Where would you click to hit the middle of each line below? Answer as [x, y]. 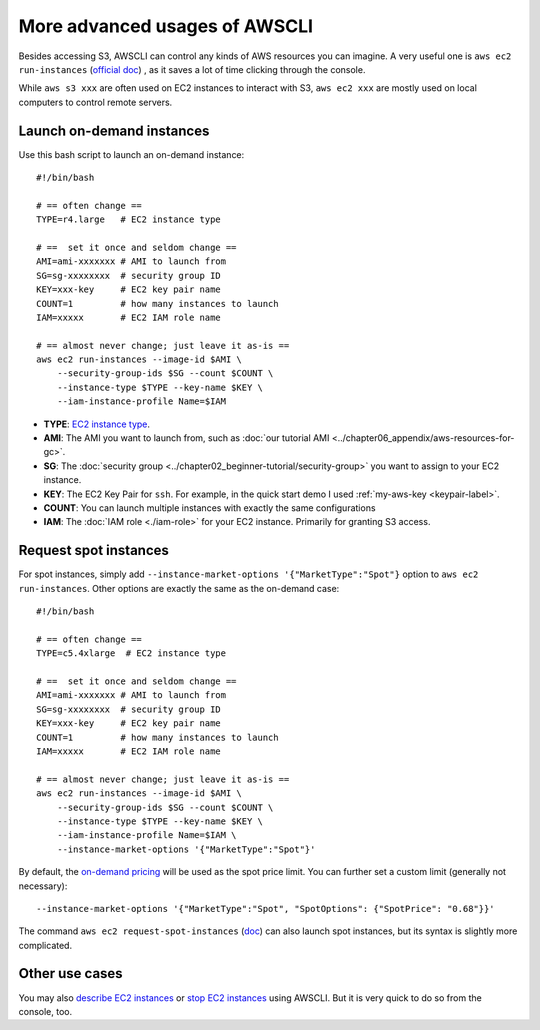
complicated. [45, 945]
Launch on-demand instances [114, 130]
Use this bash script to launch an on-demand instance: [131, 154]
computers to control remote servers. [95, 102]
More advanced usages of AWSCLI [166, 26]
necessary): [43, 886]
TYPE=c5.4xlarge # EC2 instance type [131, 653]
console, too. [45, 1011]
